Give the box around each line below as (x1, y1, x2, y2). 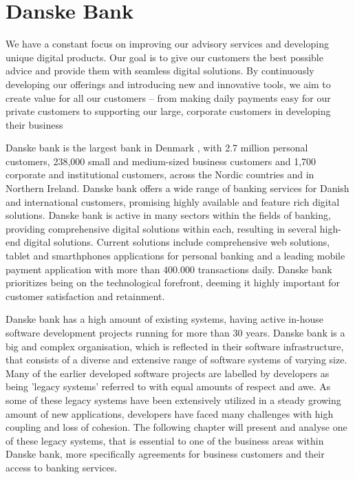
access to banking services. (6, 460, 118, 474)
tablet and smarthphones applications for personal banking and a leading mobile (6, 248, 345, 263)
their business (6, 117, 63, 131)
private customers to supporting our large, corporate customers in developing (6, 104, 331, 118)
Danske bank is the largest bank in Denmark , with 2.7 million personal (6, 140, 308, 155)
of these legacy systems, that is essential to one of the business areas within (6, 433, 324, 447)
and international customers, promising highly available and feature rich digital (6, 194, 340, 209)
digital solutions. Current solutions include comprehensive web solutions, (23, 235, 330, 249)
